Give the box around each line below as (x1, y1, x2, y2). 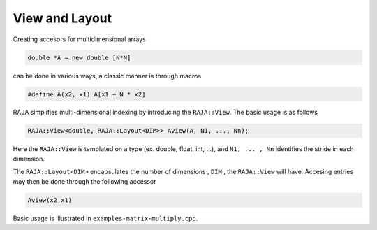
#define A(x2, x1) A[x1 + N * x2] (27, 90, 146, 98)
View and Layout (13, 10, 112, 26)
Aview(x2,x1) (27, 196, 73, 204)
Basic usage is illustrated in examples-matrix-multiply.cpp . (13, 214, 198, 222)
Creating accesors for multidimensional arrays (13, 35, 146, 43)
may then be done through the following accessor (13, 177, 156, 185)
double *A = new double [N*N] (27, 53, 131, 62)
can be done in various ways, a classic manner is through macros (13, 71, 202, 80)
